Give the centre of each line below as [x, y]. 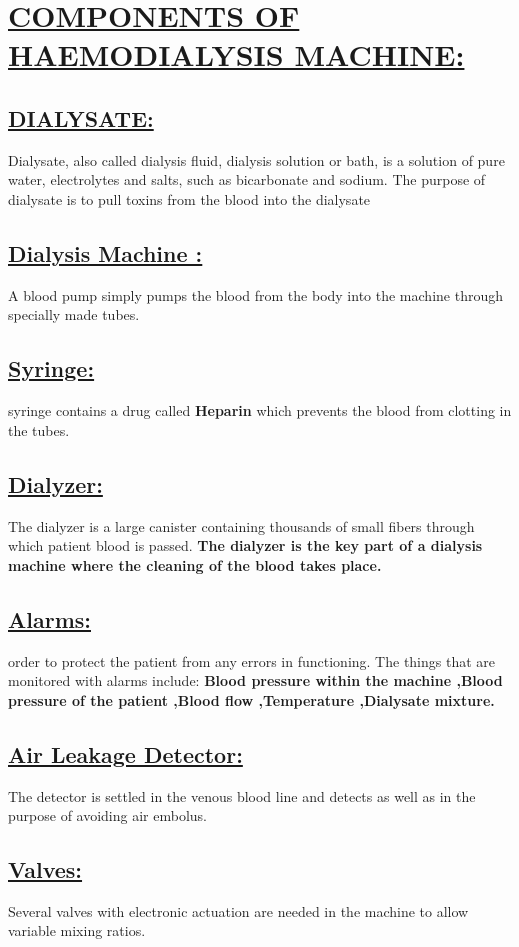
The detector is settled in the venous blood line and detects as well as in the [242, 795]
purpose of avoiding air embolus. [107, 815]
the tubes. [39, 429]
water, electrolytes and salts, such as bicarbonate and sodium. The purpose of [247, 179]
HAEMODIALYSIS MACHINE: [236, 54]
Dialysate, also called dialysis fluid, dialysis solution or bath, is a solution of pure [256, 159]
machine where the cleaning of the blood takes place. [195, 564]
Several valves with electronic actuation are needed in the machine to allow [238, 910]
